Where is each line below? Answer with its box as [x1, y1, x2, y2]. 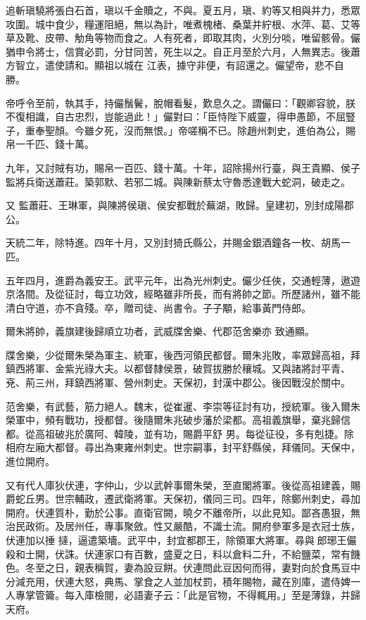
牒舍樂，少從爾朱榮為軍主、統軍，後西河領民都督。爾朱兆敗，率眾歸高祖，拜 [6, 347, 360, 362]
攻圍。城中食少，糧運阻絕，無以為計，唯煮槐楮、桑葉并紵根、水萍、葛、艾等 [6, 16, 360, 31]
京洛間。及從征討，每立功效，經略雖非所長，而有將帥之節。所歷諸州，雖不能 [6, 286, 360, 301]
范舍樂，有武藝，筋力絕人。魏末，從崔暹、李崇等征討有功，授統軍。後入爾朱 [6, 398, 360, 413]
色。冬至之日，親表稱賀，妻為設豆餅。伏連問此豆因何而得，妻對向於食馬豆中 [6, 560, 360, 575]
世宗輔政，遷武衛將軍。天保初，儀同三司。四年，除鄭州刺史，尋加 [54, 491, 360, 506]
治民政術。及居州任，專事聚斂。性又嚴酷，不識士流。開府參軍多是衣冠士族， [6, 519, 360, 533]
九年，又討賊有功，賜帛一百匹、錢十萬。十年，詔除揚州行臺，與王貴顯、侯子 [6, 160, 360, 175]
